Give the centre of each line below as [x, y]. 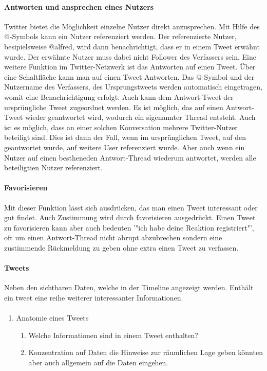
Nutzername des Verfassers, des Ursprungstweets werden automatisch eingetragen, [133, 87]
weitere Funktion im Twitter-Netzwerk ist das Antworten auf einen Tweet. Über [130, 67]
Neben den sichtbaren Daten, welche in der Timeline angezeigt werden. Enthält [129, 287]
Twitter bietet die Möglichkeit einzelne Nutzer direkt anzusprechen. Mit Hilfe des [132, 26]
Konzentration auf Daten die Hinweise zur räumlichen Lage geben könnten [146, 352]
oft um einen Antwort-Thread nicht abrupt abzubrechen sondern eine [113, 237]
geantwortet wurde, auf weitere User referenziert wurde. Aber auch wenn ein [125, 147]
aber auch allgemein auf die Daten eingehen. [98, 362]
